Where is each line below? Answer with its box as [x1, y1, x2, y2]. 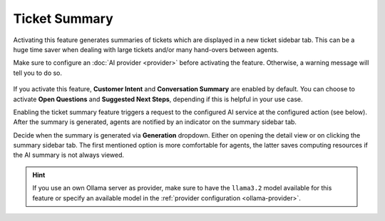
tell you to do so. [13, 68, 63, 77]
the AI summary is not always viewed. [13, 150, 125, 160]
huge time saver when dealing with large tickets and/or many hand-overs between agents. [13, 45, 279, 53]
